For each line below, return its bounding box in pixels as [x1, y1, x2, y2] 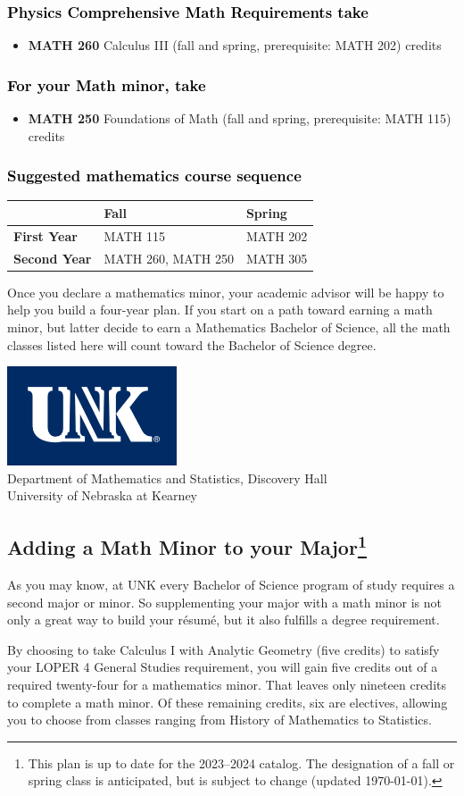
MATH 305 [245, 248, 308, 267]
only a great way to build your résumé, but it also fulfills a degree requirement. [7, 610, 440, 629]
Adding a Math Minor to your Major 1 [7, 530, 367, 561]
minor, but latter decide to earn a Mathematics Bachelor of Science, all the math [7, 317, 451, 336]
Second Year [13, 248, 92, 267]
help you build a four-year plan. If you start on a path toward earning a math [7, 300, 433, 319]
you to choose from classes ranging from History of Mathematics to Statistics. [7, 710, 432, 729]
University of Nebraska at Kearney [7, 486, 197, 505]
